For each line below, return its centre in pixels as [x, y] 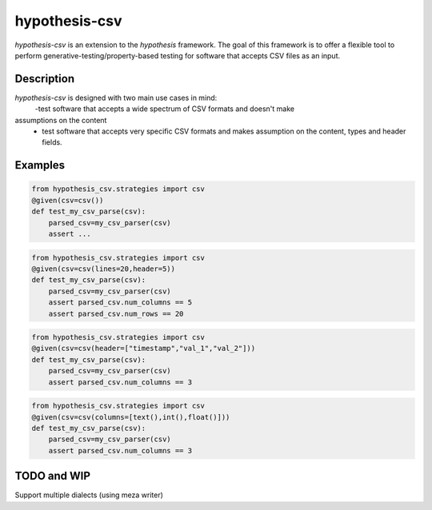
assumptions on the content [61, 120]
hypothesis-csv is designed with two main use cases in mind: [116, 98]
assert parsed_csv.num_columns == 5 [120, 303]
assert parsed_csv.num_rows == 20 [116, 313]
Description [45, 79]
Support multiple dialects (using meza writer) [89, 495]
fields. [52, 142]
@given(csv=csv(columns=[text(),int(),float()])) [131, 417]
